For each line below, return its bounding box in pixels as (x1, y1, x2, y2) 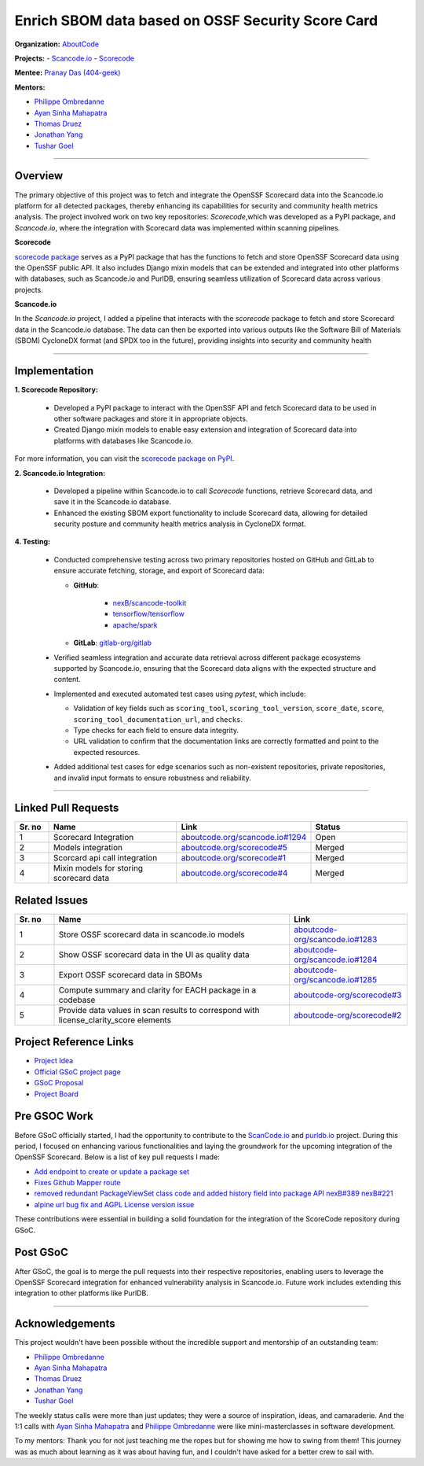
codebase (58, 994, 96, 1005)
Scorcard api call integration (53, 853, 158, 864)
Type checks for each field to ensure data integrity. (73, 725, 239, 735)
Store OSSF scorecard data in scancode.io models (58, 929, 245, 940)
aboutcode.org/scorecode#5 (181, 842, 288, 853)
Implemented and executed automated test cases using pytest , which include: (53, 689, 306, 698)
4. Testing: (14, 537, 51, 547)
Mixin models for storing (53, 863, 144, 874)
